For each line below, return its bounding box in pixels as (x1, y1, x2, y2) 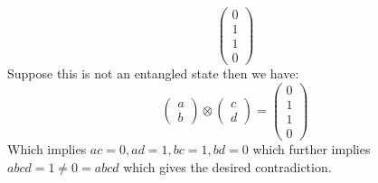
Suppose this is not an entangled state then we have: (7, 64, 299, 83)
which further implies (252, 139, 371, 158)
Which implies (7, 139, 87, 158)
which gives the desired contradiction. (123, 157, 332, 176)
